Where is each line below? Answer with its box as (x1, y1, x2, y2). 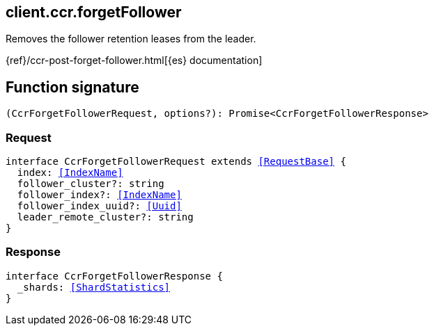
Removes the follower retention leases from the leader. (6, 33, 256, 45)
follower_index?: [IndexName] (17, 189, 182, 201)
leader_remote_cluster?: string (17, 211, 194, 223)
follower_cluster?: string (17, 178, 164, 190)
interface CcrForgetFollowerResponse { (6, 270, 223, 282)
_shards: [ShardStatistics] (17, 281, 171, 293)
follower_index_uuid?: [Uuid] (17, 200, 182, 212)
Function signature (6, 78, 139, 96)
